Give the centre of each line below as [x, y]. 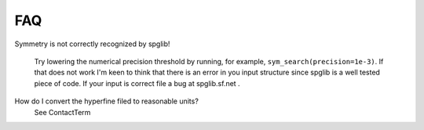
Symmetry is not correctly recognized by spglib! [92, 44]
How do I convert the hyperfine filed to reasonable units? [107, 101]
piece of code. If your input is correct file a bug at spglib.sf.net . [137, 83]
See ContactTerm [62, 112]
